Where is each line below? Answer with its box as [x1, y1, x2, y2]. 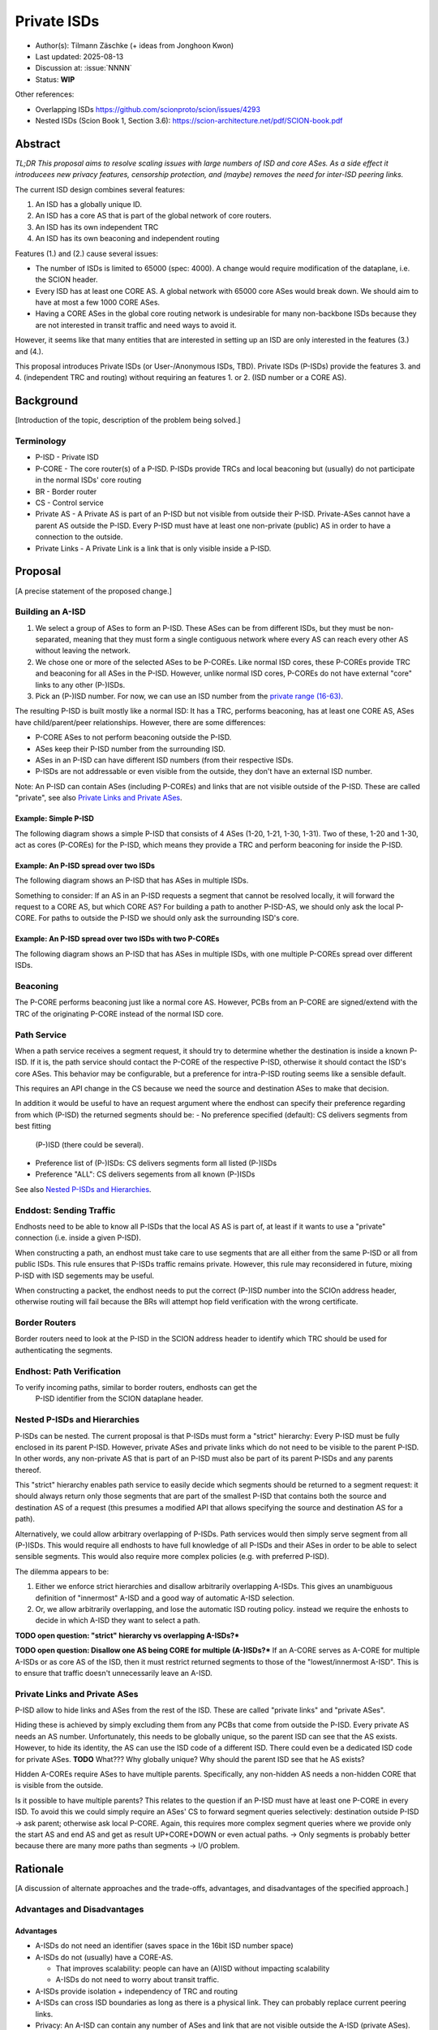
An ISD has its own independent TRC [35, 222, 159, 231]
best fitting [15, 1121, 52, 1131]
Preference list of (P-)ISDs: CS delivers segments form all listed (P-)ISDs [35, 1158, 277, 1168]
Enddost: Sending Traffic [15, 1204, 116, 1216]
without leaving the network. [35, 646, 131, 655]
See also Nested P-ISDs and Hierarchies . [15, 1184, 152, 1194]
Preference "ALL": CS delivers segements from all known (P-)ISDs [35, 1169, 255, 1179]
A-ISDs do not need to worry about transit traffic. [55, 1975, 220, 1985]
